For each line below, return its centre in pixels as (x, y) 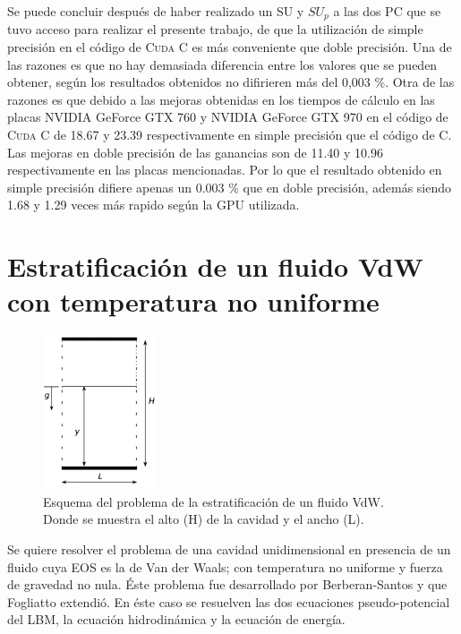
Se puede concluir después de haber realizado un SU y (156, 11)
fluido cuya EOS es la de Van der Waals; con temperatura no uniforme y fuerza (225, 566)
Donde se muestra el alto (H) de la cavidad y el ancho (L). (204, 519)
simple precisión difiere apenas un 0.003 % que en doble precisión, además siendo (230, 187)
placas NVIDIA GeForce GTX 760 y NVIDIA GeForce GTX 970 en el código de (228, 117)
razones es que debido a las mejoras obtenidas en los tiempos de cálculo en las (221, 99)
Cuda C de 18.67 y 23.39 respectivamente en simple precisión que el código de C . (230, 135)
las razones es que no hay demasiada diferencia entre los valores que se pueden (222, 64)
